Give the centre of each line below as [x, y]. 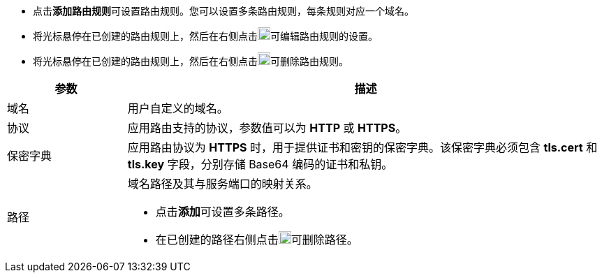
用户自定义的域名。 [178, 108]
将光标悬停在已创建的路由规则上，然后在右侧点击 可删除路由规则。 [191, 61]
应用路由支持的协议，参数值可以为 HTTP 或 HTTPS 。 [267, 128]
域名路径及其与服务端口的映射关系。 [222, 184]
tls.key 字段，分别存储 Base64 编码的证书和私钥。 [260, 164]
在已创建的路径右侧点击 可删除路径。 [257, 240]
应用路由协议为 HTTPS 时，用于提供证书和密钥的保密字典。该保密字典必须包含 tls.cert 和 [362, 147]
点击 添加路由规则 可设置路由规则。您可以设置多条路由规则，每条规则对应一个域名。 [223, 11]
